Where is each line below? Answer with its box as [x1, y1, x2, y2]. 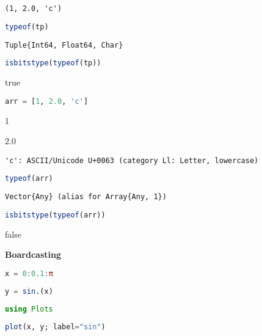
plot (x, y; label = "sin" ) [5, 322, 106, 331]
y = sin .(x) [5, 287, 53, 296]
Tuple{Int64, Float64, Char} [5, 40, 123, 49]
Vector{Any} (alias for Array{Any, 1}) [5, 192, 167, 202]
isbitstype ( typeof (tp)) [5, 59, 101, 68]
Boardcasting [5, 248, 61, 261]
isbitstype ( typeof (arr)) [5, 210, 106, 219]
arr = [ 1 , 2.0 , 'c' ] [5, 97, 89, 106]
